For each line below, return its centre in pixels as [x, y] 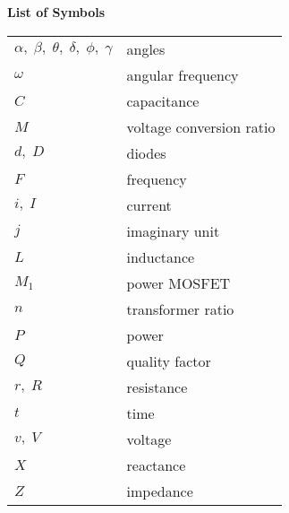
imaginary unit [173, 230]
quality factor [169, 361]
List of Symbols [56, 12]
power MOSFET [178, 283]
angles [146, 48]
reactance [156, 465]
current [149, 204]
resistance [157, 387]
